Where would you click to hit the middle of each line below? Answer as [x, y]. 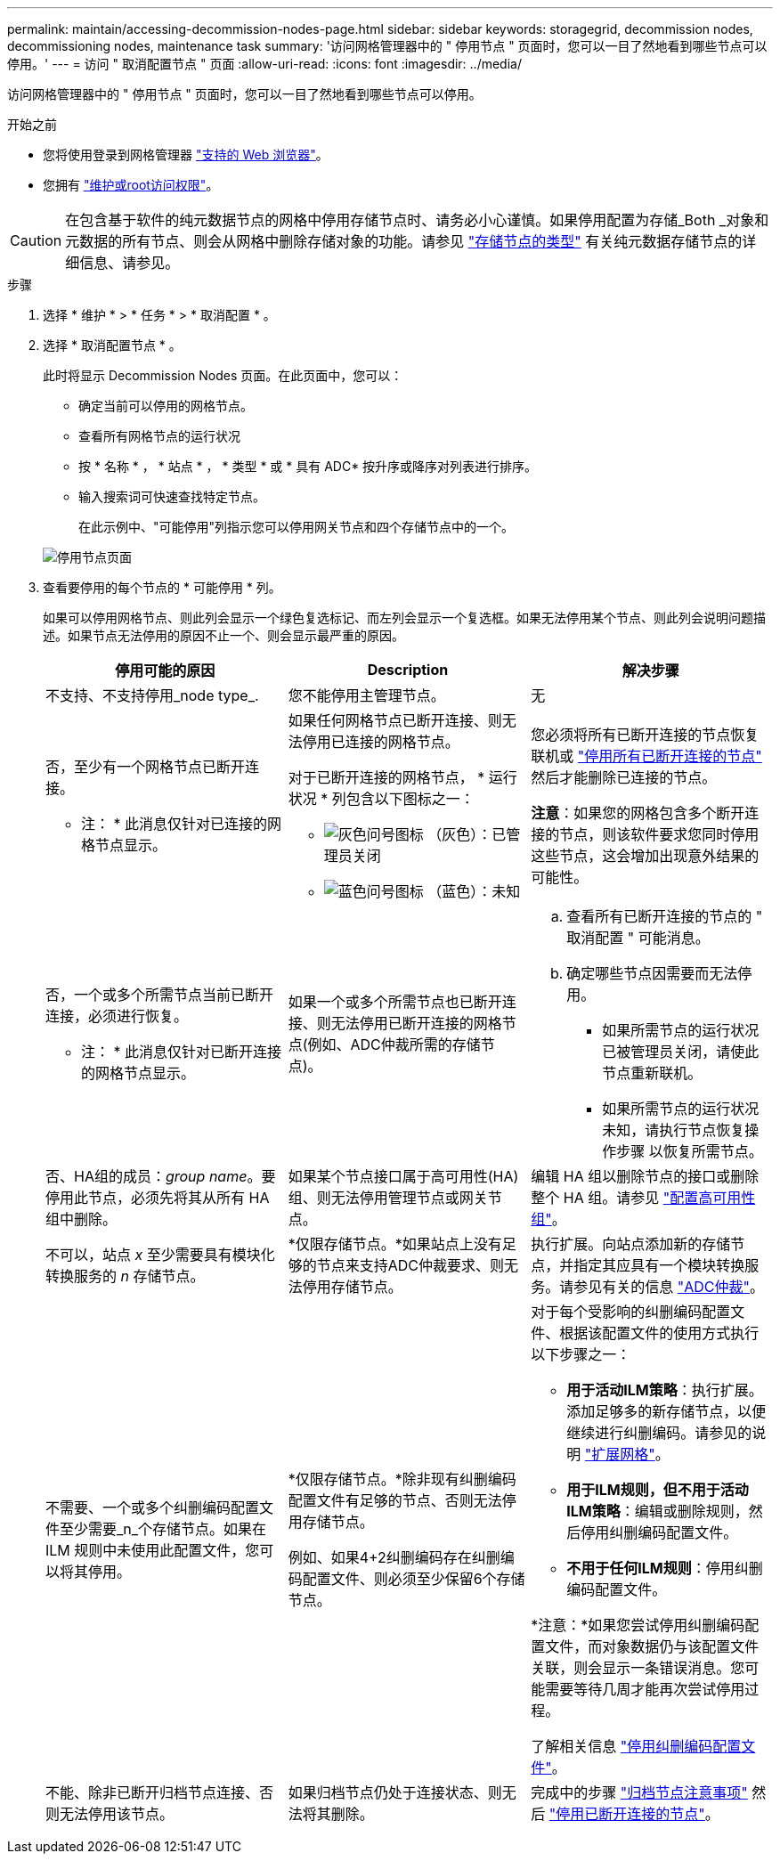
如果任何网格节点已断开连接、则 [395, 720]
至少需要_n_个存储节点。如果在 [163, 1529]
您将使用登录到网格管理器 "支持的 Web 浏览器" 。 [186, 154]
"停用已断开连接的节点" [627, 1814]
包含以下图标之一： [410, 799]
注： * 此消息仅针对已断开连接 [182, 1052]
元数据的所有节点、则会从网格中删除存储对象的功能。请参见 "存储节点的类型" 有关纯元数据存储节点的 [404, 241]
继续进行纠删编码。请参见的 [659, 1433]
